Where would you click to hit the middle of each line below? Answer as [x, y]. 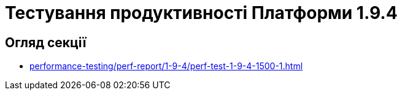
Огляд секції [46, 42]
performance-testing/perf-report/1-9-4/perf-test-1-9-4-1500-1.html [166, 66]
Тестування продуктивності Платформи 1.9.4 [201, 13]
